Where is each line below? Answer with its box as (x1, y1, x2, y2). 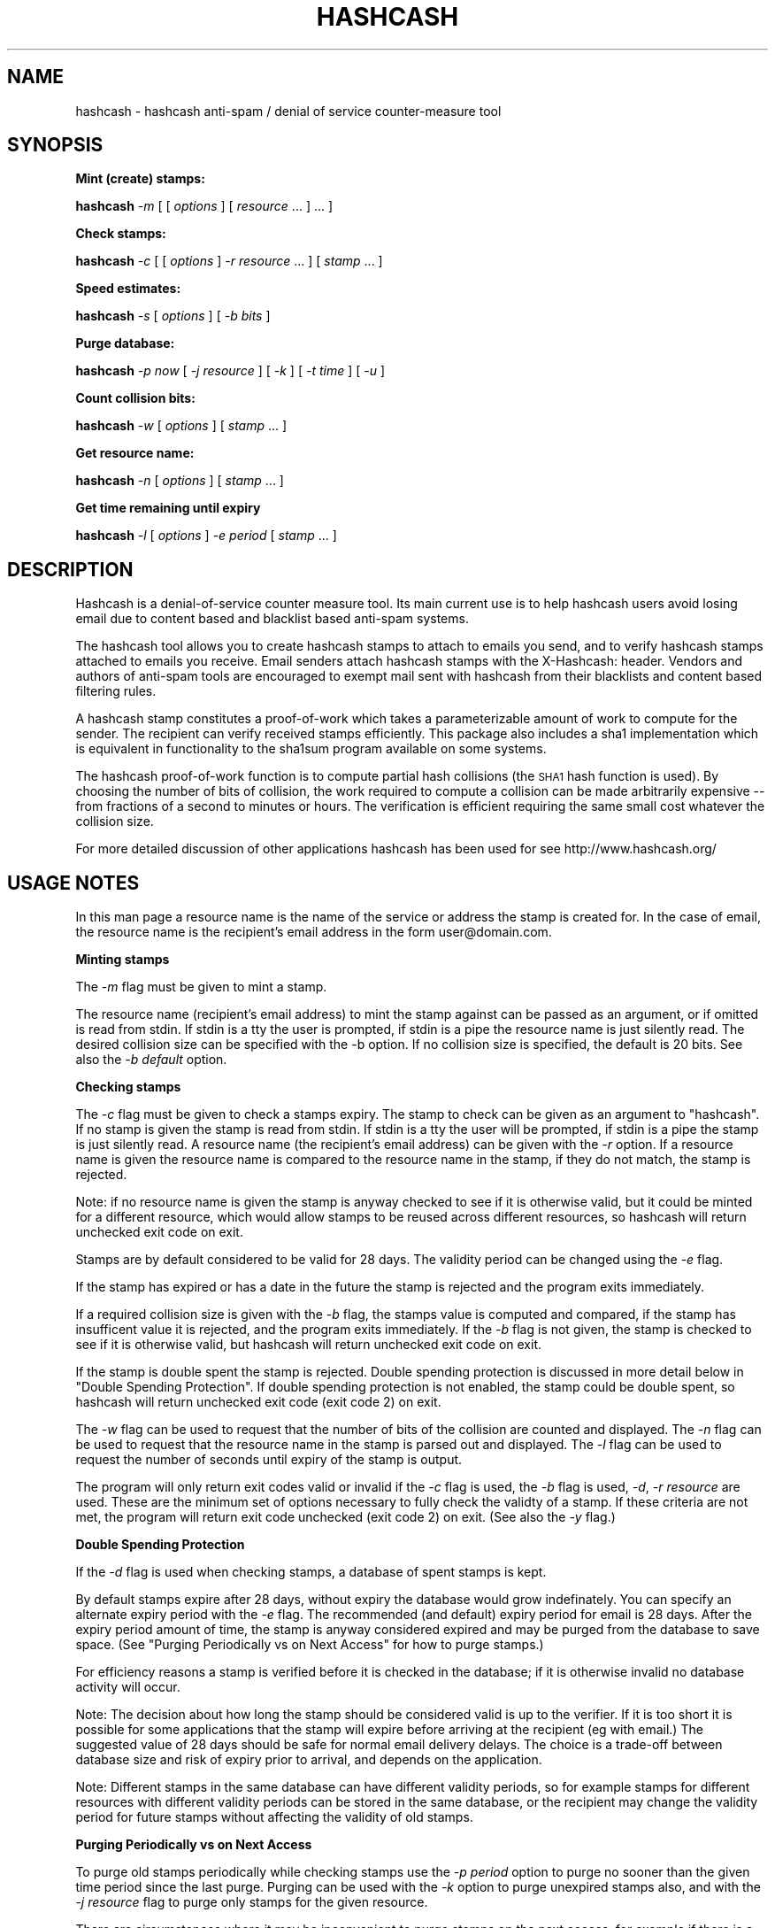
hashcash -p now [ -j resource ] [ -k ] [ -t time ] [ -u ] (75, 363, 386, 379)
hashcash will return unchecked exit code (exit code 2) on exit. (75, 1394, 441, 1410)
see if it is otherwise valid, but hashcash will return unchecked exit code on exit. (75, 1337, 541, 1353)
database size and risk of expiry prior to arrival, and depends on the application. (75, 1752, 542, 1768)
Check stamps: (75, 226, 166, 242)
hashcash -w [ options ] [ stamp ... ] (75, 418, 288, 434)
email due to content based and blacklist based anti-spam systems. (75, 611, 469, 627)
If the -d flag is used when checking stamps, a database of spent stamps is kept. (75, 1564, 547, 1580)
